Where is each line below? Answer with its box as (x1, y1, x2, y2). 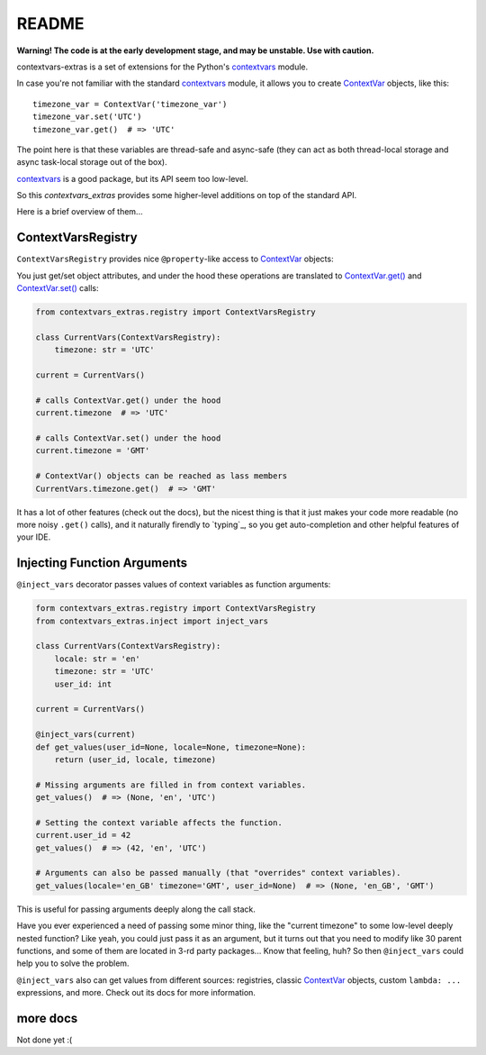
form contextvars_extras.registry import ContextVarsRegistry (35, 604, 316, 614)
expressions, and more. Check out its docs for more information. (16, 987, 256, 998)
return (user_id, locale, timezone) (54, 754, 216, 765)
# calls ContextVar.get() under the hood (35, 395, 221, 405)
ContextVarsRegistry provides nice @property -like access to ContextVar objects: (16, 253, 334, 265)
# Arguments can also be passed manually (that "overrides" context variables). (35, 868, 401, 878)
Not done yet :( (16, 1034, 73, 1045)
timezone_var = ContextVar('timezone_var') (32, 99, 228, 109)
